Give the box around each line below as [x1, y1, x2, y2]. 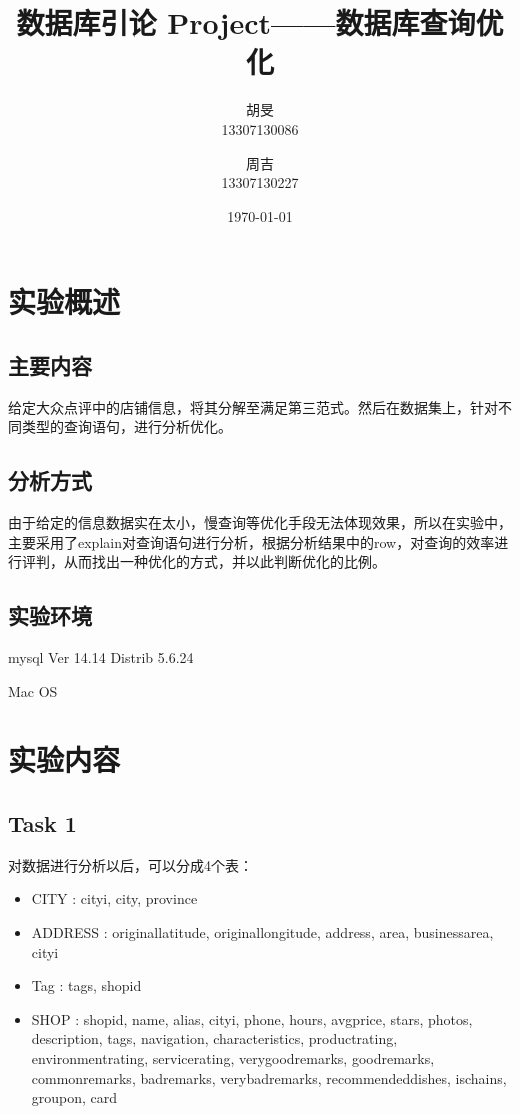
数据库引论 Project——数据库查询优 [16, 2, 504, 43]
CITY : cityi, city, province [31, 888, 198, 909]
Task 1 [8, 808, 77, 838]
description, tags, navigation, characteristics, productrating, [31, 1028, 398, 1049]
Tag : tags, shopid [31, 975, 142, 996]
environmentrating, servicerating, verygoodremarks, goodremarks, [31, 1047, 435, 1068]
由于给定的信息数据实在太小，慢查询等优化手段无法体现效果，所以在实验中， [8, 512, 512, 533]
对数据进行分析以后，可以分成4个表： [8, 854, 253, 875]
